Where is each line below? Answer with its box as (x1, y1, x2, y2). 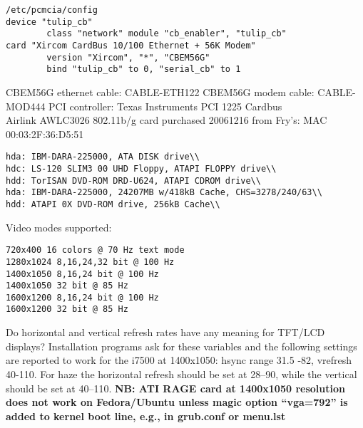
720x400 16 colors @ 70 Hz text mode (6, 245, 185, 256)
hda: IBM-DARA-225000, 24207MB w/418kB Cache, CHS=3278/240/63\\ (6, 187, 322, 198)
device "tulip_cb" (6, 16, 93, 27)
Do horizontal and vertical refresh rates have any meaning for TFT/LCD (6, 325, 325, 340)
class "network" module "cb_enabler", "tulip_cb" (46, 28, 287, 39)
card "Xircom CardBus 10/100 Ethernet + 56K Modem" (6, 40, 256, 51)
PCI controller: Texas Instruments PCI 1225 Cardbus (48, 98, 282, 113)
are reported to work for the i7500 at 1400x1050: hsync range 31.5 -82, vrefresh (6, 353, 352, 367)
